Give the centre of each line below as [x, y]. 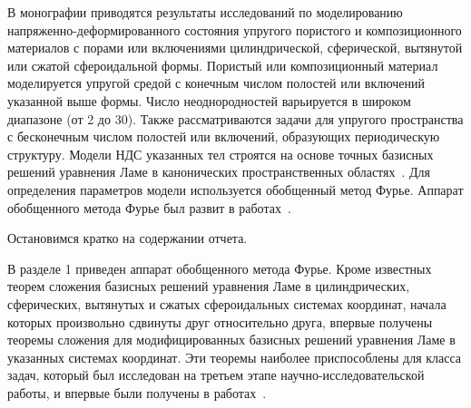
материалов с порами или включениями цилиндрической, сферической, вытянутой [235, 48]
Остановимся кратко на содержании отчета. [128, 238]
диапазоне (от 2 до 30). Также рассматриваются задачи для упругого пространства [235, 118]
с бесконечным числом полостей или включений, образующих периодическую [224, 136]
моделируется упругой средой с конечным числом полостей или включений [216, 83]
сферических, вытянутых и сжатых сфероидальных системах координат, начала [227, 303]
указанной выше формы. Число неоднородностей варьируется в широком [209, 100]
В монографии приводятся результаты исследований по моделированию [205, 12]
